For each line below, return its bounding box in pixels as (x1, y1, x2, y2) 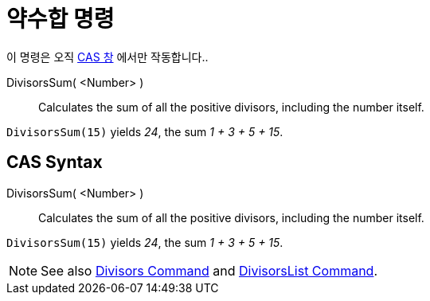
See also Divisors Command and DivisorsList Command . (41, 262, 378, 279)
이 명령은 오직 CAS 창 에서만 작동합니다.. (6, 49, 209, 64)
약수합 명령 (6, 6, 115, 33)
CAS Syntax (6, 152, 103, 173)
